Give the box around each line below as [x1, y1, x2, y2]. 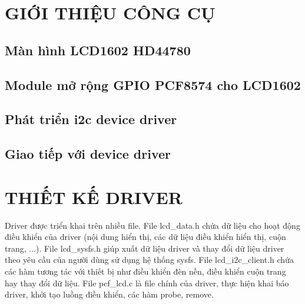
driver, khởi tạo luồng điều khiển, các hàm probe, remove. [5, 288, 214, 300]
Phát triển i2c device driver [5, 110, 177, 128]
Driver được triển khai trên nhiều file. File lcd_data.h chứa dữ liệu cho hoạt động [5, 219, 300, 231]
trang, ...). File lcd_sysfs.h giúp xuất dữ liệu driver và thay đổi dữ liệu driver [5, 242, 284, 254]
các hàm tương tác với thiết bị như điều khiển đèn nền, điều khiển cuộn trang [5, 265, 286, 277]
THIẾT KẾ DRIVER [5, 185, 183, 209]
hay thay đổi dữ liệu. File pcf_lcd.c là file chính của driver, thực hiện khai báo [5, 276, 289, 289]
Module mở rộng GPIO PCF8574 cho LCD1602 [5, 75, 301, 93]
